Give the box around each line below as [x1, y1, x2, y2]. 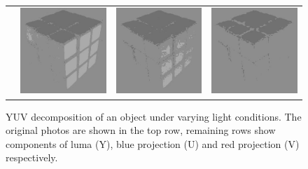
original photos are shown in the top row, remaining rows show [6, 123, 276, 137]
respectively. [6, 150, 58, 165]
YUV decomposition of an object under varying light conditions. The [6, 109, 302, 123]
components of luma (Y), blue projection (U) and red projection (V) [6, 136, 300, 151]
